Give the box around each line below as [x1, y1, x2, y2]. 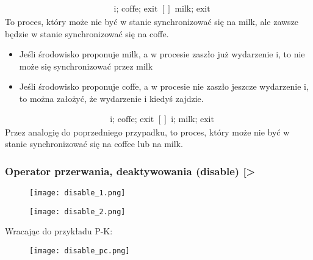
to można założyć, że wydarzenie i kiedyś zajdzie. [19, 92, 204, 104]
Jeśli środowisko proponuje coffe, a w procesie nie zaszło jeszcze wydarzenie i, [19, 80, 309, 93]
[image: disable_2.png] [29, 207, 126, 216]
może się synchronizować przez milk [19, 59, 153, 72]
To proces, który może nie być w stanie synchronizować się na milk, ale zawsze [5, 15, 299, 28]
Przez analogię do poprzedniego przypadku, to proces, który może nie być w [5, 125, 290, 138]
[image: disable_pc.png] [29, 246, 130, 255]
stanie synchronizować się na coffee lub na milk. [5, 137, 183, 150]
